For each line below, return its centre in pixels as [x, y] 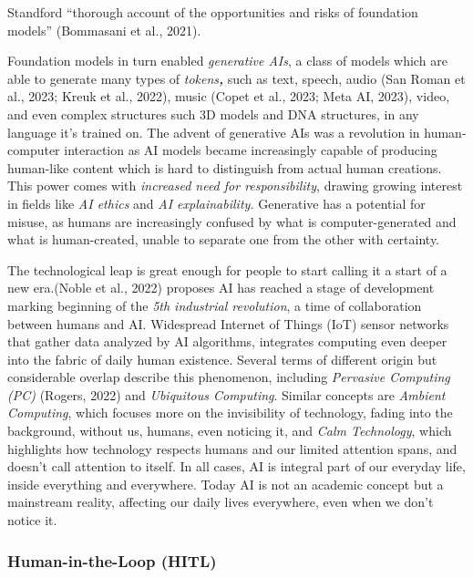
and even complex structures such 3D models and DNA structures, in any [213, 114]
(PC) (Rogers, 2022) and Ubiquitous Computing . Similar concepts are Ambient [226, 394]
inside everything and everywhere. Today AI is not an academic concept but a [226, 484]
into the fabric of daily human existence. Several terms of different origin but [222, 359]
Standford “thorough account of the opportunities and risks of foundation [213, 12]
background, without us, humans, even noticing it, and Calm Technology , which [230, 431]
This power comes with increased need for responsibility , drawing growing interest [235, 186]
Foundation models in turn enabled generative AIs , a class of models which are [227, 61]
